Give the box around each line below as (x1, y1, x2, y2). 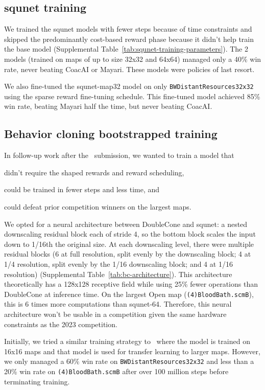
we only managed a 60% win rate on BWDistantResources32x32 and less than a (4, 356, 254, 366)
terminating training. (4, 376, 70, 386)
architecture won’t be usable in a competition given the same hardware (4, 309, 227, 319)
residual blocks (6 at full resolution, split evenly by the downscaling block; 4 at (4, 248, 251, 259)
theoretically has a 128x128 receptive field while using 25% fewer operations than (4, 279, 258, 289)
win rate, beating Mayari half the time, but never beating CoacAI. (4, 101, 212, 111)
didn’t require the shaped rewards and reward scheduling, (4, 167, 184, 177)
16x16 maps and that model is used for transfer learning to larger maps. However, (4, 346, 260, 356)
